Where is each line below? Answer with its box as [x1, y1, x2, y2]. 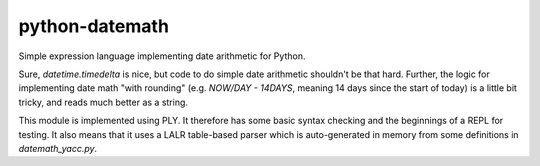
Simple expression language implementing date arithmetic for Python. [18, 50, 306, 62]
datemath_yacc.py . [18, 142, 98, 154]
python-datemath [18, 15, 170, 37]
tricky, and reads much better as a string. [18, 96, 189, 108]
